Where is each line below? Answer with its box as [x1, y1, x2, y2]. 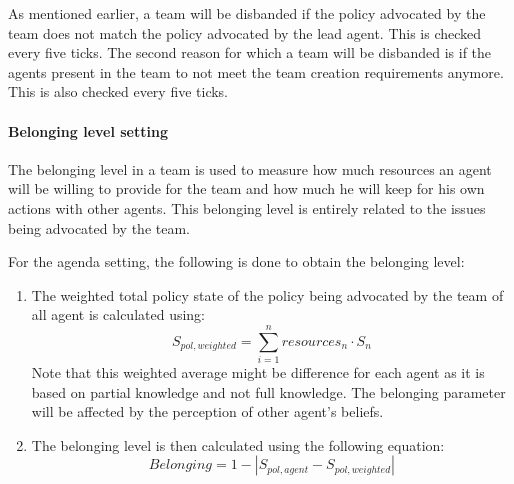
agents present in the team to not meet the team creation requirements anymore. [8, 61, 504, 82]
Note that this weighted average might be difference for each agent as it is [31, 362, 485, 383]
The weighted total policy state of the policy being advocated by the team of [31, 284, 504, 305]
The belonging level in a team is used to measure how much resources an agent [8, 158, 492, 179]
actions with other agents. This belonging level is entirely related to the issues [8, 197, 486, 218]
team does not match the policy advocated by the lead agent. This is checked [8, 22, 482, 43]
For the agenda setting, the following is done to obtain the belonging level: [8, 251, 465, 272]
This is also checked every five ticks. [8, 81, 229, 102]
